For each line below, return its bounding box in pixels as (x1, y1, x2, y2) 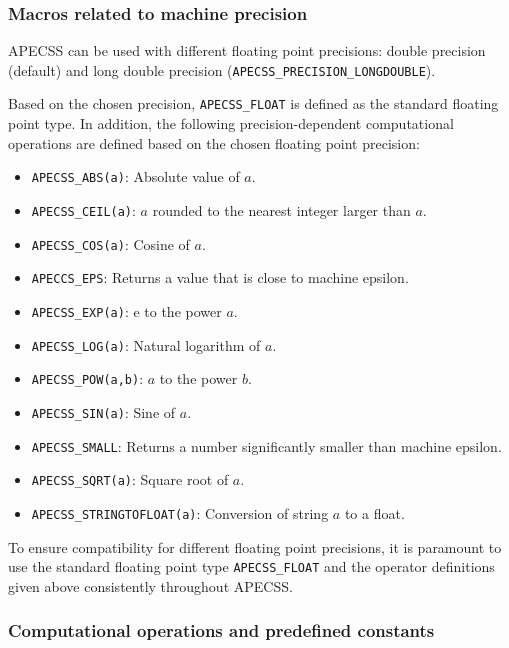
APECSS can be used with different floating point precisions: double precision (8, 40, 486, 61)
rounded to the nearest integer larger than (152, 199, 411, 220)
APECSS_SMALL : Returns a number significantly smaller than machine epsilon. (31, 435, 502, 456)
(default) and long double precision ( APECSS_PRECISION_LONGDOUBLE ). (8, 59, 436, 80)
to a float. (344, 502, 405, 523)
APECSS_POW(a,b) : (31, 368, 144, 389)
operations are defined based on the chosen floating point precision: (8, 132, 420, 153)
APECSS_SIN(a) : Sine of (31, 401, 176, 422)
